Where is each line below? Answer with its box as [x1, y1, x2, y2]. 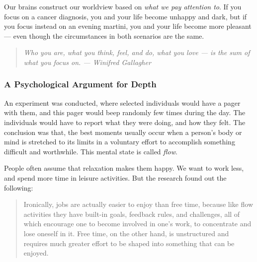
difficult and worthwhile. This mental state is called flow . [4, 146, 177, 156]
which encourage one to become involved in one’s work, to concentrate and [23, 218, 252, 229]
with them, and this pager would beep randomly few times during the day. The [4, 107, 246, 118]
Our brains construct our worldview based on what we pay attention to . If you [4, 1, 242, 11]
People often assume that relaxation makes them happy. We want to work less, [4, 163, 244, 173]
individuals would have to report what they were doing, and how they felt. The [4, 117, 246, 127]
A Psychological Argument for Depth [4, 78, 157, 90]
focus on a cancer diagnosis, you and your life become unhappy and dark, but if [4, 11, 247, 21]
